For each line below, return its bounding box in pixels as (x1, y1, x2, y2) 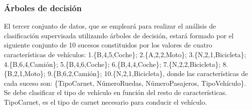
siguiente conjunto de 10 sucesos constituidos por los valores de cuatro (4, 40, 212, 50)
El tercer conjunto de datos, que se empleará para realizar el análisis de (4, 21, 216, 31)
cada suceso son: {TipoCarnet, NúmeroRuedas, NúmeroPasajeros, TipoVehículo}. (4, 78, 246, 88)
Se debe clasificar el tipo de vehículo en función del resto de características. (4, 87, 227, 97)
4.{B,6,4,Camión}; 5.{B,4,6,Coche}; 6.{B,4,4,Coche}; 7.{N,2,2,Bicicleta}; (4, 59, 220, 69)
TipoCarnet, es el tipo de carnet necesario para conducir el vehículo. (4, 96, 207, 107)
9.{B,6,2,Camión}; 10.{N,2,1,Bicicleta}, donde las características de (47, 68, 248, 79)
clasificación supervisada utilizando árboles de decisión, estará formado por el (4, 30, 234, 40)
